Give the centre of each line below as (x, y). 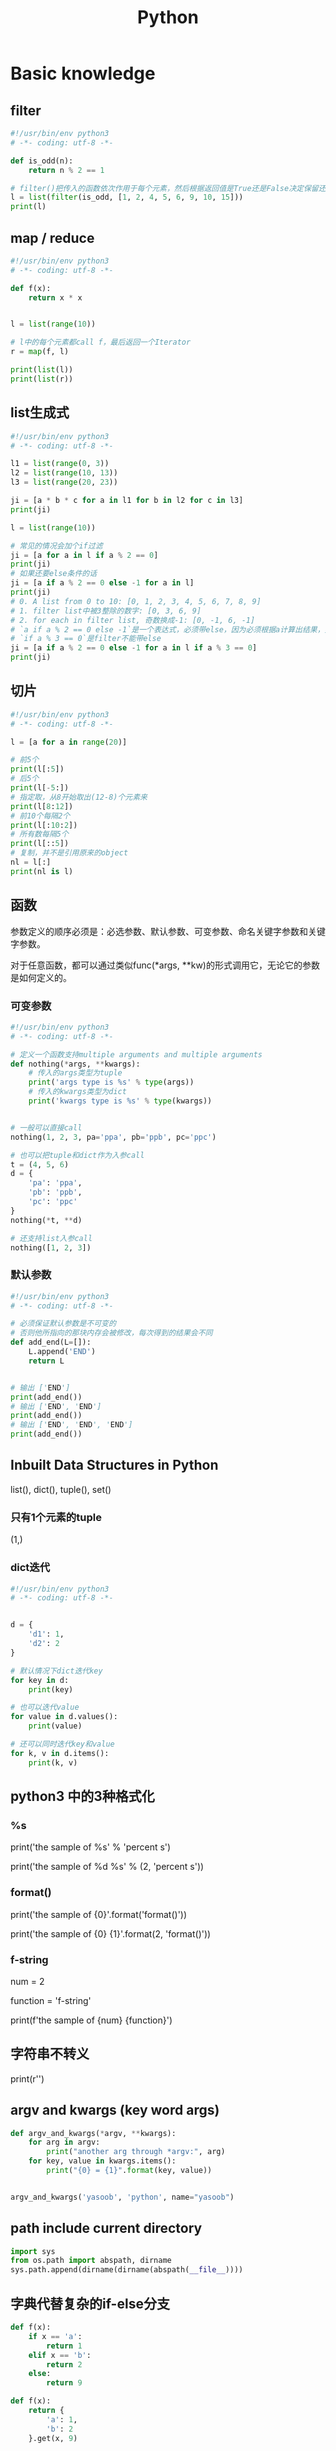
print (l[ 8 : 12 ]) (42, 806)
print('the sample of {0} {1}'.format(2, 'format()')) (111, 1933)
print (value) (55, 1726)
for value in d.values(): (64, 1717)
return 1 (64, 2346)
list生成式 (40, 412)
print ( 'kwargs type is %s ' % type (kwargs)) (120, 1101)
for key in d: (40, 1680)
